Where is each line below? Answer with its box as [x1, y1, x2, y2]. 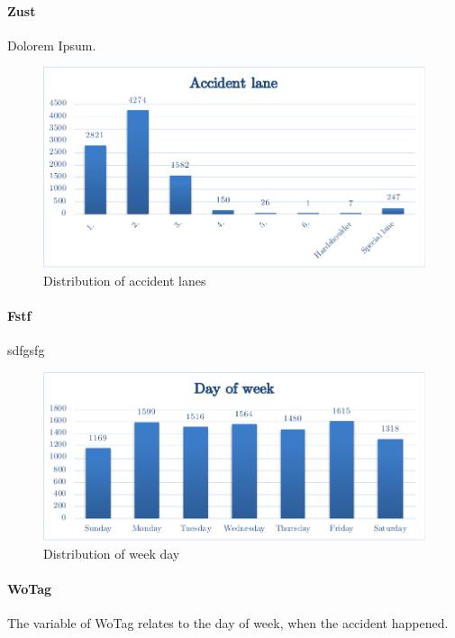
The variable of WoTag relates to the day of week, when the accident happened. [7, 614, 449, 633]
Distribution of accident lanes [43, 271, 206, 290]
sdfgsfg [7, 341, 45, 360]
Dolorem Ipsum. [7, 35, 96, 54]
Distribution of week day [43, 543, 180, 562]
